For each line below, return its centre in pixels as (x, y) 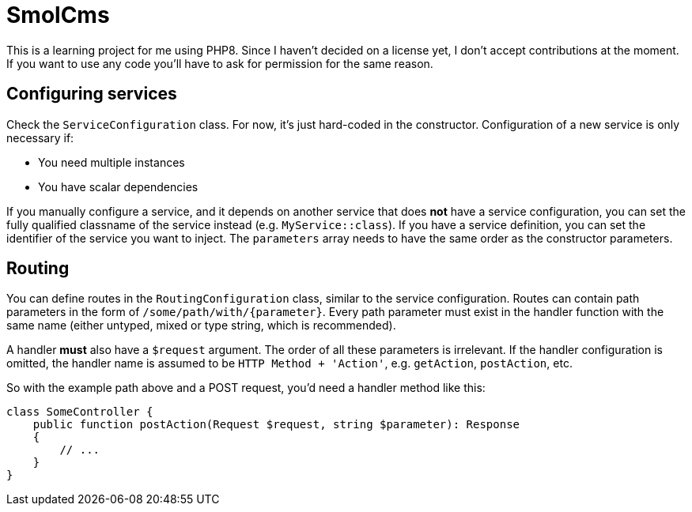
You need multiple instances (112, 162)
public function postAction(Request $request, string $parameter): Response (276, 425)
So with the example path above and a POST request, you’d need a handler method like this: (246, 388)
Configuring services (92, 94)
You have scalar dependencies (118, 186)
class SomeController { (80, 412)
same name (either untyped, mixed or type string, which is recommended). (201, 326)
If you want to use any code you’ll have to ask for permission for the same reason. (220, 63)
